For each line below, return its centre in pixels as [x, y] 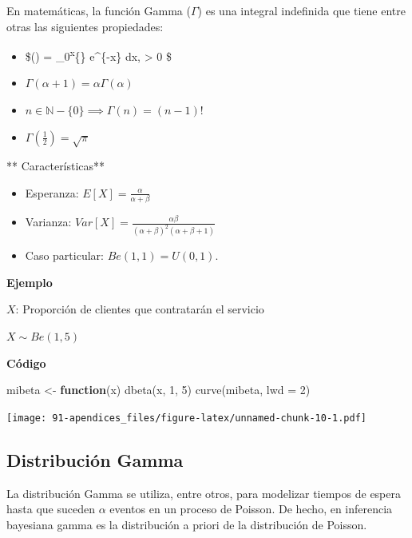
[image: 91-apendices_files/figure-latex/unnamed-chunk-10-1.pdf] [187, 418]
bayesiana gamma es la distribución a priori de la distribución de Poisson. [187, 524]
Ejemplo [30, 282]
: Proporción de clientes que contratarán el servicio [140, 309]
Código [26, 363]
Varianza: [48, 222]
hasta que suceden [51, 509]
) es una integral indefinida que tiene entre [301, 10]
